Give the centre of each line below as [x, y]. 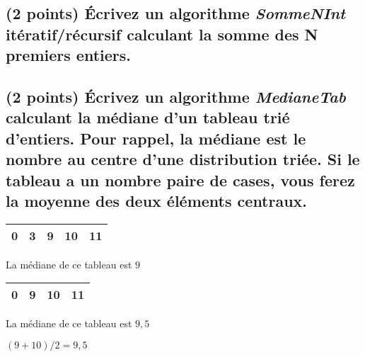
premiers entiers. [69, 55]
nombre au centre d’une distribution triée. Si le [183, 159]
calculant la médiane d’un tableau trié [148, 117]
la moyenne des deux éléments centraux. [157, 200]
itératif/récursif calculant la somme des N [162, 34]
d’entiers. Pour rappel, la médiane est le [156, 138]
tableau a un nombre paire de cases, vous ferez [180, 180]
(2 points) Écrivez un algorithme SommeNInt [176, 13]
